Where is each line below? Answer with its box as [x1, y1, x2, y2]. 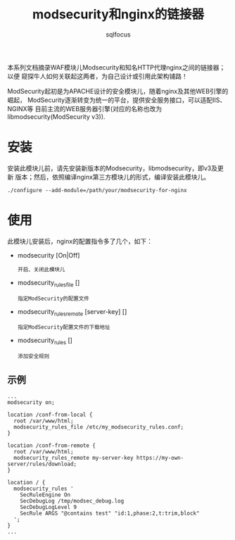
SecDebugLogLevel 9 [20, 504, 77, 511]
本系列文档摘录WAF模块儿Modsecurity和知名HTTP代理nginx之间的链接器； [7, 63, 226, 71]
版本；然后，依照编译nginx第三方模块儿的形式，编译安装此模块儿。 [15, 172, 210, 181]
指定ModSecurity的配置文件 [17, 295, 89, 302]
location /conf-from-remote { [7, 442, 96, 449]
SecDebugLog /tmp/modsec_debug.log [20, 498, 125, 505]
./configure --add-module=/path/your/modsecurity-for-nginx [7, 187, 188, 194]
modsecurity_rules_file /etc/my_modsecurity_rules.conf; [13, 424, 184, 431]
